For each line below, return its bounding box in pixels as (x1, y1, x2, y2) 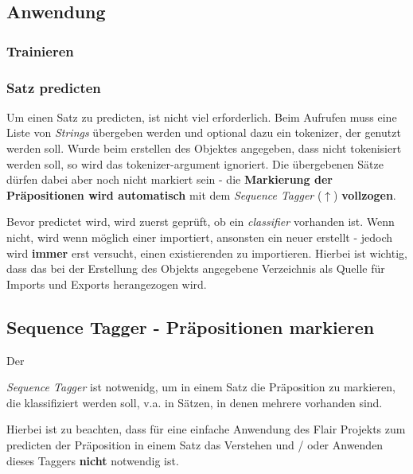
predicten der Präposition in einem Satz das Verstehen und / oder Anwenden (6, 436, 384, 453)
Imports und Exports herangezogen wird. (6, 275, 207, 292)
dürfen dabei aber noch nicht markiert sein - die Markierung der (6, 171, 333, 188)
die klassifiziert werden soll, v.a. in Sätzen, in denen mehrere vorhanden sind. (6, 394, 383, 410)
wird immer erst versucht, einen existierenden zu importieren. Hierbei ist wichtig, (6, 244, 407, 261)
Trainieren (6, 41, 74, 60)
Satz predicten (6, 77, 101, 97)
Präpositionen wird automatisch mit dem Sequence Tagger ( (6, 186, 322, 203)
